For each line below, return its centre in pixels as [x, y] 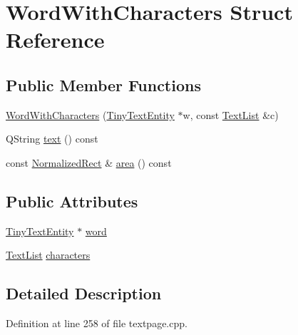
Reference [55, 40]
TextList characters [48, 255]
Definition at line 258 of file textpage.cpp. [97, 323]
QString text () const [52, 139]
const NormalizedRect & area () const [89, 162]
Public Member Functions [103, 84]
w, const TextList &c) [231, 114]
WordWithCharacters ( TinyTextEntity [90, 114]
